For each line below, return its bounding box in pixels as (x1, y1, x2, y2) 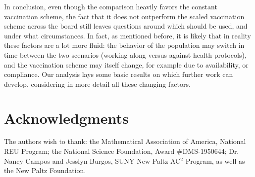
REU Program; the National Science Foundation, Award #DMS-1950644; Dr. (4, 146, 239, 156)
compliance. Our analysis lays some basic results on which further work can (4, 69, 233, 79)
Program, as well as (185, 155, 245, 166)
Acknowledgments (4, 107, 129, 128)
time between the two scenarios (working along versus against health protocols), (4, 49, 247, 60)
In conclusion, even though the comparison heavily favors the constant (4, 1, 217, 11)
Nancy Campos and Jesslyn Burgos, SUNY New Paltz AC (4, 155, 181, 166)
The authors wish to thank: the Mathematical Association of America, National (4, 136, 246, 146)
